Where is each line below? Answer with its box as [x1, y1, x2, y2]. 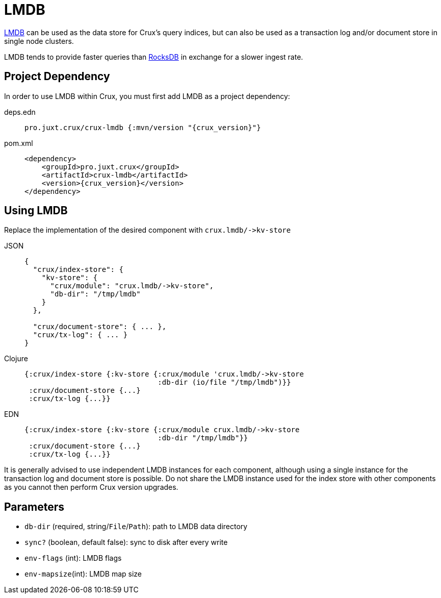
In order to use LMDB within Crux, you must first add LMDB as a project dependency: [4, 91, 290, 101]
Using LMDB [4, 204, 68, 217]
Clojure [4, 354, 28, 363]
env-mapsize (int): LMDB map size [24, 569, 142, 579]
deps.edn [4, 107, 36, 116]
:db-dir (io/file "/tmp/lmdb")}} [158, 378, 291, 387]
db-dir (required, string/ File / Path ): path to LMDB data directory [24, 522, 248, 531]
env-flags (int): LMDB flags [24, 554, 122, 563]
